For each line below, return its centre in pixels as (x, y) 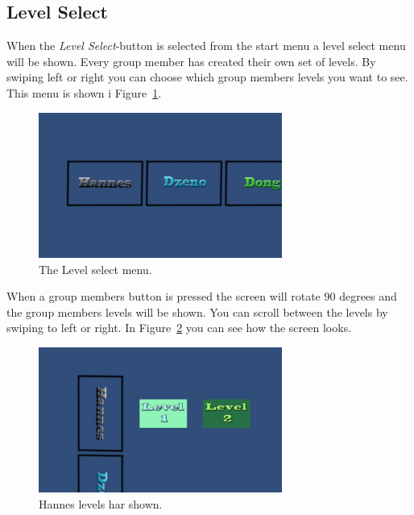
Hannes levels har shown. (101, 503)
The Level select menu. (95, 269)
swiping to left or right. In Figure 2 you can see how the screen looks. (179, 328)
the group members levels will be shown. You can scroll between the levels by (197, 311)
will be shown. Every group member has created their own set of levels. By (191, 61)
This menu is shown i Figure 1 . (84, 92)
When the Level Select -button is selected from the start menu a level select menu (206, 46)
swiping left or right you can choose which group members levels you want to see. (207, 77)
